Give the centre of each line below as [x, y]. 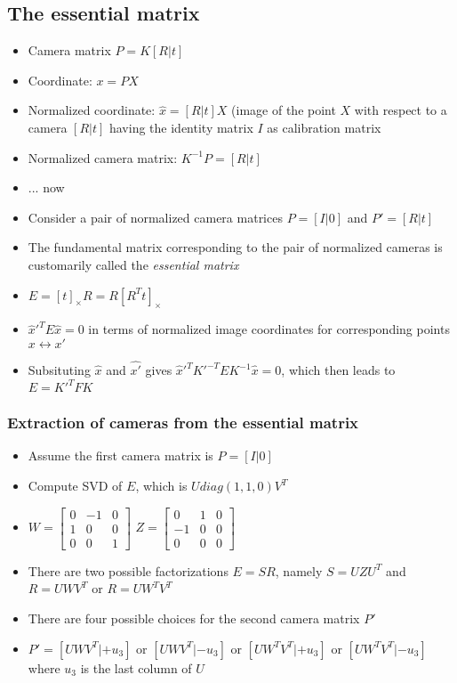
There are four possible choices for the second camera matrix [194, 618]
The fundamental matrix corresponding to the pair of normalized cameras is [235, 247]
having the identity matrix [181, 127]
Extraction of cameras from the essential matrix [183, 423]
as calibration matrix [324, 127]
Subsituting [59, 370]
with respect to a [401, 110]
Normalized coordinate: [92, 110]
